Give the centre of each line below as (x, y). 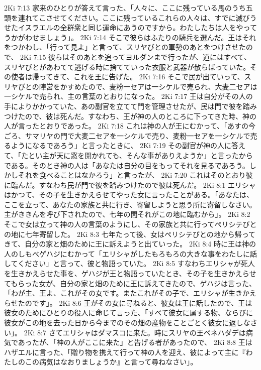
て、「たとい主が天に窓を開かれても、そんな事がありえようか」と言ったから (128, 155)
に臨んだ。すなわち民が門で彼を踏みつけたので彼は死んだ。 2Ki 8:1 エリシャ (130, 184)
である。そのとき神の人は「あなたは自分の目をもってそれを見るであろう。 (127, 165)
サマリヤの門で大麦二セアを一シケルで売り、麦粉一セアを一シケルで (138, 135)
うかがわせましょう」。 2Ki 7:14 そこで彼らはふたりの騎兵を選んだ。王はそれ (130, 37)
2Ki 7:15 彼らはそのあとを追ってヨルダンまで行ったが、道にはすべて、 (136, 56)
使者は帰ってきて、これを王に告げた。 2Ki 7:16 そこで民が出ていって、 (127, 77)
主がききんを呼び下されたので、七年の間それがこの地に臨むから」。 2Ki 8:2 (127, 214)
